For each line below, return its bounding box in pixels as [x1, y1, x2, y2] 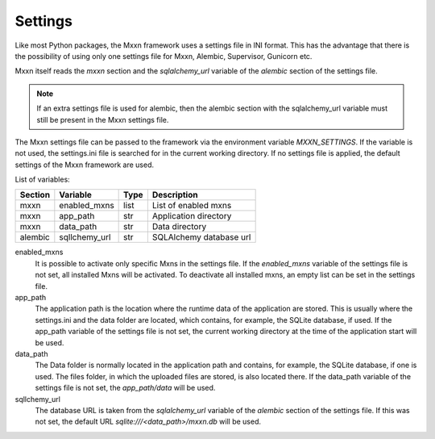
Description [151, 190, 198, 201]
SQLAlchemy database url [151, 232, 251, 243]
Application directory [151, 211, 232, 222]
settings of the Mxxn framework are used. [14, 160, 155, 169]
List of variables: [14, 174, 70, 185]
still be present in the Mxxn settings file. [36, 115, 169, 124]
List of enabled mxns [151, 200, 232, 211]
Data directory [151, 221, 207, 232]
